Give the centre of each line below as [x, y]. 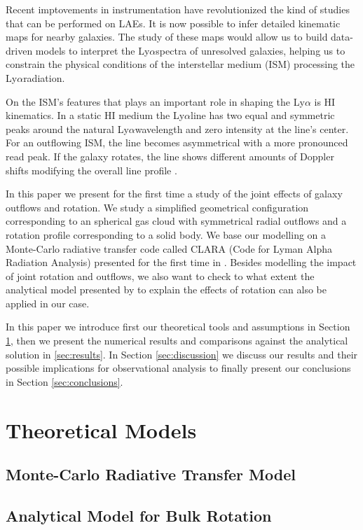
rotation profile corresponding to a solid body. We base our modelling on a [166, 234]
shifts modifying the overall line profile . [91, 170]
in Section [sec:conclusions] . [64, 381]
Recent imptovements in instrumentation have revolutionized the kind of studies [178, 9]
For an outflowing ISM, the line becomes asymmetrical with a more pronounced [177, 142]
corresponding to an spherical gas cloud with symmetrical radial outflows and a [176, 221]
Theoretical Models [101, 430]
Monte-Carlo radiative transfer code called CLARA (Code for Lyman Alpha [169, 248]
